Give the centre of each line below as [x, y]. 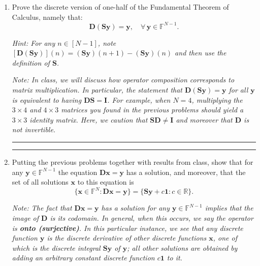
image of [25, 217]
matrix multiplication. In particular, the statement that [97, 90]
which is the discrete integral [56, 247]
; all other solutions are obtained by [182, 247]
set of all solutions [40, 182]
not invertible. [34, 129]
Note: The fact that [42, 208]
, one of [225, 238]
